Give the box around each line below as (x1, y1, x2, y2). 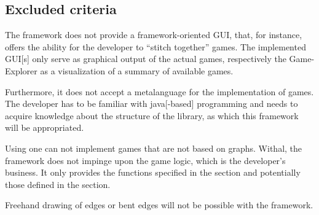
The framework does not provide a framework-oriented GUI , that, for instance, (5, 28, 302, 41)
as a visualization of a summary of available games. (40, 64, 234, 77)
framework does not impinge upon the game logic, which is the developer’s (5, 154, 286, 166)
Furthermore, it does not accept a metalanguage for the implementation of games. (5, 85, 314, 98)
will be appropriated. (5, 121, 84, 134)
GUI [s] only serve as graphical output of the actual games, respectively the (5, 52, 286, 65)
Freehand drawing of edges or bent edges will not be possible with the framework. (5, 198, 313, 211)
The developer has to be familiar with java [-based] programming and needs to (5, 97, 298, 110)
